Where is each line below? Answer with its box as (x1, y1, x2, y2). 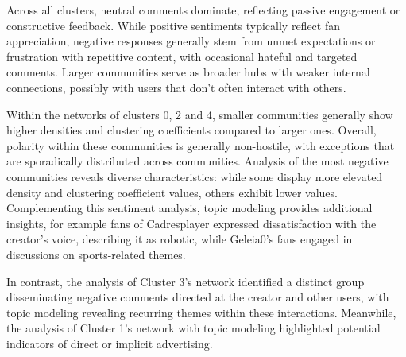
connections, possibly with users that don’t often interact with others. (6, 79, 346, 95)
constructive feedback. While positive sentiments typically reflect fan (6, 17, 340, 33)
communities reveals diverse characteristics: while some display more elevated (6, 168, 383, 184)
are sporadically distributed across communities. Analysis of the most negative (6, 153, 389, 169)
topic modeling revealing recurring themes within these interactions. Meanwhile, (6, 304, 396, 320)
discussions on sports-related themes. (6, 246, 186, 262)
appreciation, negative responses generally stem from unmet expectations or (6, 33, 376, 49)
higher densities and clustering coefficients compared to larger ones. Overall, (6, 122, 377, 138)
